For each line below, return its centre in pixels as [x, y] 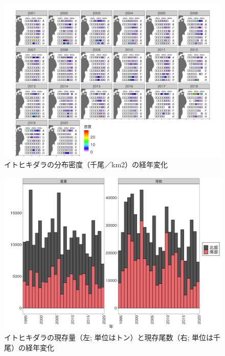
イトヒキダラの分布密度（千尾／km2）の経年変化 [86, 164]
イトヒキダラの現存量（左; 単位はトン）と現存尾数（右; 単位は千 [112, 337]
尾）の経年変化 [29, 347]
